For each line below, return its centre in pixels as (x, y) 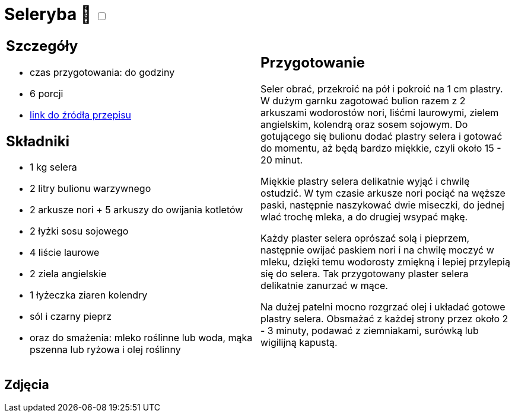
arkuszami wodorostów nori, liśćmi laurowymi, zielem (380, 113)
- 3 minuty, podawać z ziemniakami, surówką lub (370, 331)
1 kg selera (53, 167)
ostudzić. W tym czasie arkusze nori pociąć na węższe (383, 193)
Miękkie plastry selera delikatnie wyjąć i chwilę (365, 182)
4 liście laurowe (65, 253)
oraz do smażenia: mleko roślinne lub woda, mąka (141, 338)
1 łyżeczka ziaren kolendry (89, 295)
